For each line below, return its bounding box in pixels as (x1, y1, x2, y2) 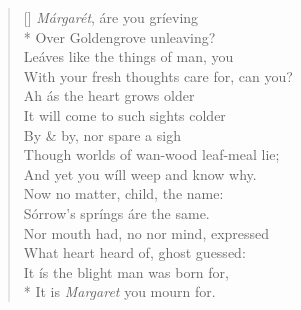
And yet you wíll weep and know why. (23, 163, 257, 184)
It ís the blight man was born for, (23, 261, 229, 282)
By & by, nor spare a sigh (23, 124, 181, 145)
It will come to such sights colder (23, 104, 226, 125)
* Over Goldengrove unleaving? (23, 26, 216, 47)
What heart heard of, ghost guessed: (23, 242, 246, 263)
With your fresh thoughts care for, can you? (23, 65, 293, 86)
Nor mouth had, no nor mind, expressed (23, 222, 270, 243)
